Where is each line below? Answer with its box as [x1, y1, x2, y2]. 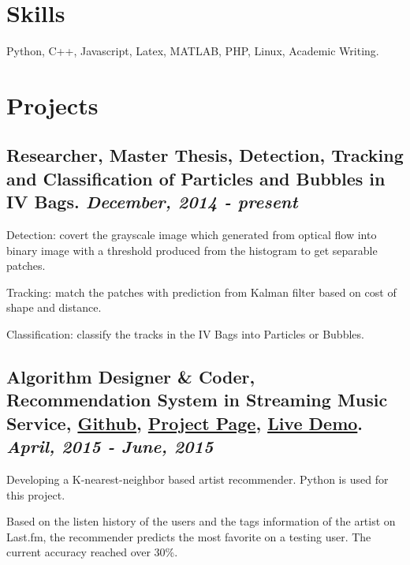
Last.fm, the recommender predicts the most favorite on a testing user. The [6, 528, 371, 544]
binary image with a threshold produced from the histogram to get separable [6, 241, 378, 258]
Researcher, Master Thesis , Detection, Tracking [6, 143, 404, 167]
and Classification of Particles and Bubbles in [6, 166, 386, 190]
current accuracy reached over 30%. [6, 544, 178, 560]
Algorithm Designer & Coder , [6, 365, 255, 389]
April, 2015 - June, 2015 [6, 434, 214, 458]
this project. [6, 486, 65, 503]
